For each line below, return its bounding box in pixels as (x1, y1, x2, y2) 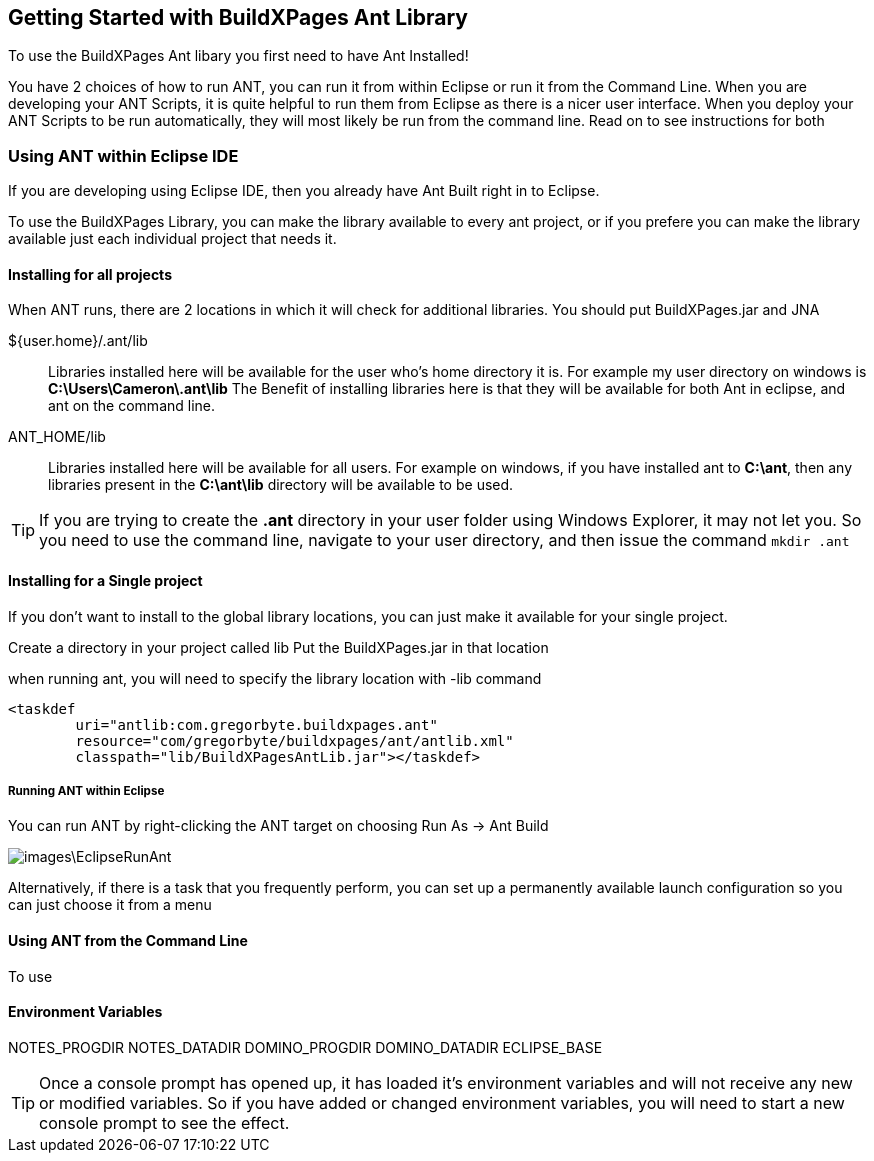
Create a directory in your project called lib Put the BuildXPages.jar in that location (8, 638, 549, 656)
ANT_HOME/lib (8, 428, 106, 446)
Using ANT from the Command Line (8, 932, 248, 949)
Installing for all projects (8, 265, 172, 283)
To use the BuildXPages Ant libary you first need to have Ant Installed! (8, 47, 469, 65)
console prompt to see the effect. (39, 1112, 290, 1133)
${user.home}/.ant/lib (8, 332, 148, 350)
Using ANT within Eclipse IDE (8, 145, 239, 166)
